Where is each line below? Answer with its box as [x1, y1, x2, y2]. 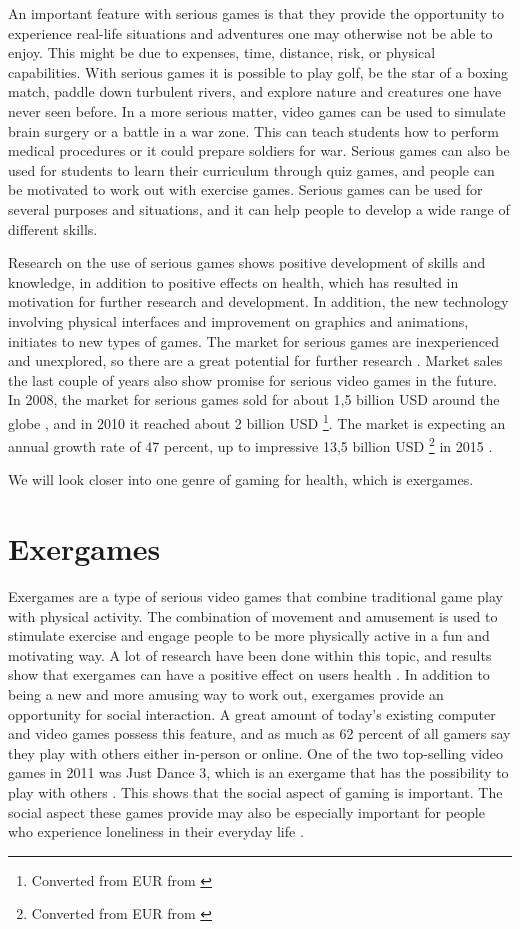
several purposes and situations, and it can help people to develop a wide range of [8, 198, 510, 219]
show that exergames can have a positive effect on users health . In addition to [8, 664, 490, 685]
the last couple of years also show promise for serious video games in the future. [8, 369, 497, 390]
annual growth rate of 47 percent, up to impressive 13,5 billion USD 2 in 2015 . [8, 433, 493, 456]
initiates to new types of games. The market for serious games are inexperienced [8, 330, 499, 351]
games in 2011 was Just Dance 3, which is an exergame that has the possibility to [8, 762, 509, 783]
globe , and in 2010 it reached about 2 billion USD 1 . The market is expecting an [8, 409, 506, 433]
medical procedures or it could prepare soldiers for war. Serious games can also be [8, 140, 510, 161]
